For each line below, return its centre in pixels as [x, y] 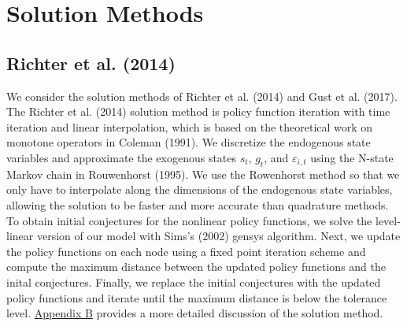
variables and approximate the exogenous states [122, 157]
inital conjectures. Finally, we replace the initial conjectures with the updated [194, 282]
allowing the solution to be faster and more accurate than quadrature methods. [198, 204]
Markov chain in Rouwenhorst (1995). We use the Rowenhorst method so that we [203, 174]
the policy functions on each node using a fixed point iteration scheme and [186, 251]
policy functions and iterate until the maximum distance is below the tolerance [197, 297]
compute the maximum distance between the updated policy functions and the [196, 267]
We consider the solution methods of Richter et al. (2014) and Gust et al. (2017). [202, 96]
